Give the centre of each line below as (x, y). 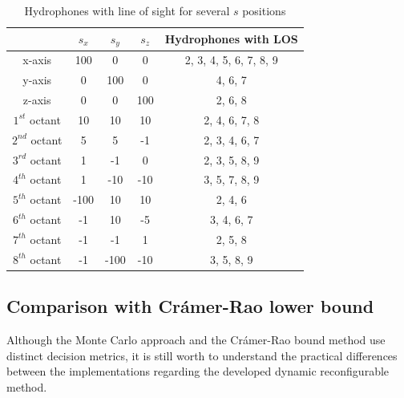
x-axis (37, 60)
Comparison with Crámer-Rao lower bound (190, 306)
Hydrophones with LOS (231, 39)
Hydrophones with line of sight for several (127, 10)
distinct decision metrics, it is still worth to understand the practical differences (202, 355)
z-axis (37, 99)
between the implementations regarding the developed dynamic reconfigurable (198, 371)
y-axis (37, 80)
